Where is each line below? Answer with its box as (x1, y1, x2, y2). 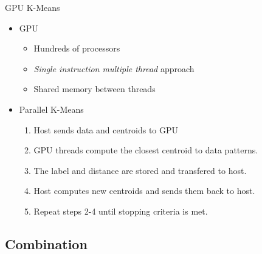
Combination (5, 234, 88, 253)
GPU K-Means (5, 1, 60, 13)
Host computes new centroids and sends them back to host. (33, 184, 255, 197)
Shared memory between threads (33, 82, 156, 95)
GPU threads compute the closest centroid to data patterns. (33, 144, 258, 156)
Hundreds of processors (33, 42, 120, 55)
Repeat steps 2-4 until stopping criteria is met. (33, 204, 208, 217)
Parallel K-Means (19, 102, 84, 115)
